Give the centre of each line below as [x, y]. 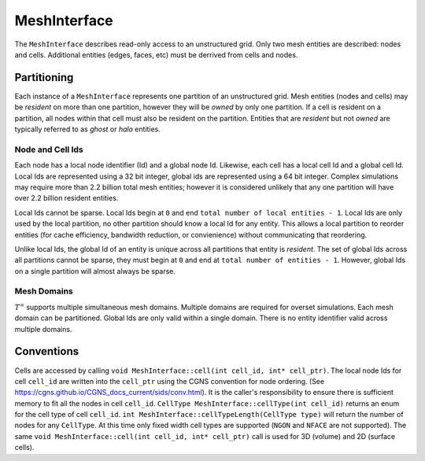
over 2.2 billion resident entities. [67, 198]
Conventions [47, 351]
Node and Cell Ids [49, 149]
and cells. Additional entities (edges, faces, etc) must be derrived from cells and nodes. [156, 54]
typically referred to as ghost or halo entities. [88, 129]
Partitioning [44, 77]
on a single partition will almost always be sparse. [95, 271]
